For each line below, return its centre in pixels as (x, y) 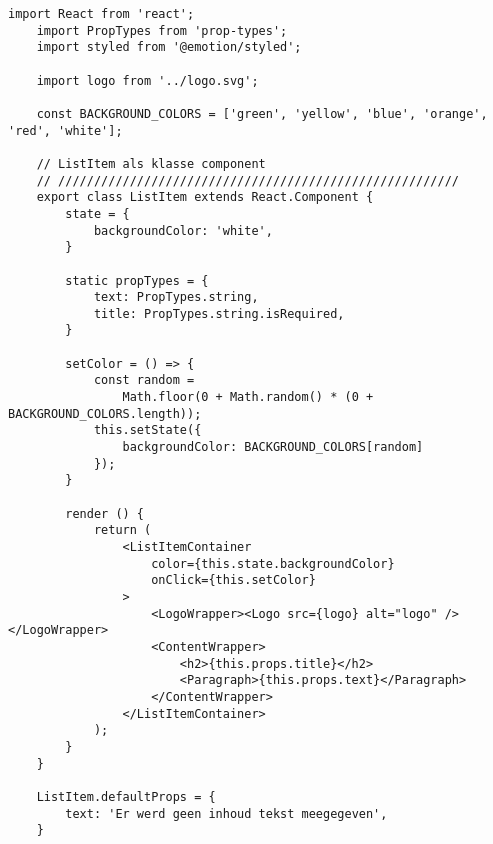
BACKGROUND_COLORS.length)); (105, 413)
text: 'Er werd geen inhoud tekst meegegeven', (226, 813)
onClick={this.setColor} (233, 580)
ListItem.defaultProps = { (126, 796)
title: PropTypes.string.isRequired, (219, 313)
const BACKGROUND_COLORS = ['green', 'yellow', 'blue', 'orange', (262, 113)
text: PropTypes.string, (176, 297)
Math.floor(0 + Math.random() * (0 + (248, 397)
